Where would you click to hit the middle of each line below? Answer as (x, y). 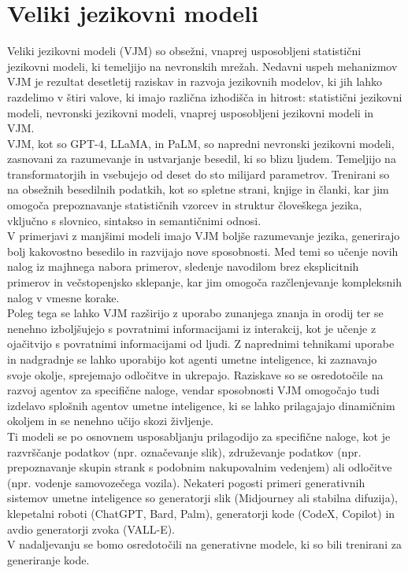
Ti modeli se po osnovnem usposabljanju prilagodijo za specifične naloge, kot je (199, 436)
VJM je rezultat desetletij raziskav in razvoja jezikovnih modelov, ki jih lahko (195, 81)
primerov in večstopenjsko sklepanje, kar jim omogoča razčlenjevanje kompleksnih (204, 282)
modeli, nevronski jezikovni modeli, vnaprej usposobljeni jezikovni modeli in (191, 112)
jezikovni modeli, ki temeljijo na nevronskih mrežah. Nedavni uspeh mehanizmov (202, 66)
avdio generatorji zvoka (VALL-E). (91, 529)
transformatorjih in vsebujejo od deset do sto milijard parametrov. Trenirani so (198, 174)
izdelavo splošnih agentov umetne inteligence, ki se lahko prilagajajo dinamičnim (201, 405)
